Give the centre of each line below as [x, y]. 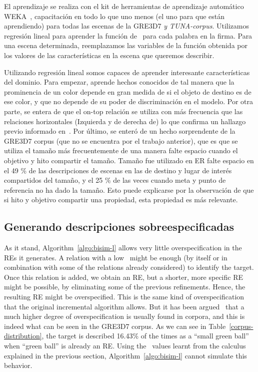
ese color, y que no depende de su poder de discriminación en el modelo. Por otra [128, 101]
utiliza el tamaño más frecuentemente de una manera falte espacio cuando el [121, 150]
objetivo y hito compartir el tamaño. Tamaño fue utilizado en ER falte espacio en [129, 160]
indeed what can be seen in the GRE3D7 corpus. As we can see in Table [115, 326]
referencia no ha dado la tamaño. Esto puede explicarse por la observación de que [129, 190]
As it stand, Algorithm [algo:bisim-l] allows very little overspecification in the [123, 248]
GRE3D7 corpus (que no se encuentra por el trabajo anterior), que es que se [121, 140]
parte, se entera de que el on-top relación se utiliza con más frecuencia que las [123, 111]
